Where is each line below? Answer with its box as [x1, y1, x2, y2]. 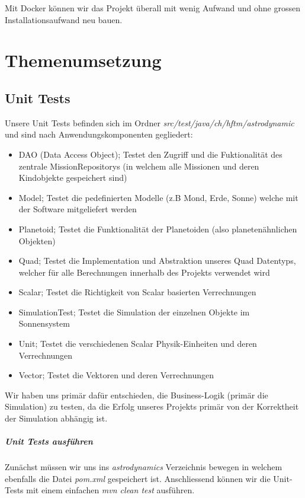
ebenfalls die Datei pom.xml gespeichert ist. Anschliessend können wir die [5, 472, 271, 484]
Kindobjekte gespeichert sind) [18, 171, 127, 184]
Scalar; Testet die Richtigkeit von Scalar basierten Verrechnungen [18, 286, 256, 298]
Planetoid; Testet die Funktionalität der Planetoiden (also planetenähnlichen [18, 222, 297, 235]
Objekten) [18, 234, 56, 247]
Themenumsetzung [5, 48, 162, 72]
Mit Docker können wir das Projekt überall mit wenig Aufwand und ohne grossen [5, 2, 301, 14]
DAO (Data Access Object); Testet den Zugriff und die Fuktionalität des [18, 148, 282, 160]
